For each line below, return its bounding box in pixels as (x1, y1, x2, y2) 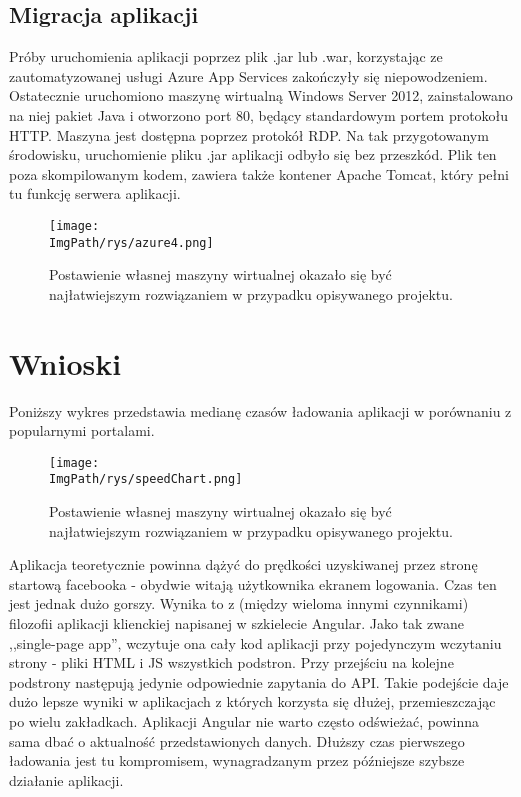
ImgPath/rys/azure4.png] (49, 235, 214, 250)
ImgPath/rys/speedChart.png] (49, 472, 243, 487)
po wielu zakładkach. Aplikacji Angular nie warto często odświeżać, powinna (9, 711, 480, 732)
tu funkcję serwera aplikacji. (9, 183, 181, 204)
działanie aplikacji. (9, 769, 124, 790)
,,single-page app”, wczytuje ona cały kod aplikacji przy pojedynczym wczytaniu (9, 632, 502, 653)
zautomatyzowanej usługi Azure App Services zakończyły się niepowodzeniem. (9, 65, 488, 86)
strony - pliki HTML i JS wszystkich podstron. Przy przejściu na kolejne (9, 652, 454, 673)
